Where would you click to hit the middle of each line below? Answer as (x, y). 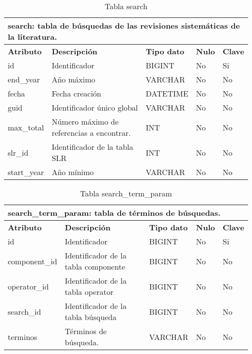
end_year (24, 79)
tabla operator (89, 292)
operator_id (28, 286)
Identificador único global (95, 107)
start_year (26, 172)
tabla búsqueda (91, 317)
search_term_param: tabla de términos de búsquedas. (114, 213)
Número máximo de (85, 121)
